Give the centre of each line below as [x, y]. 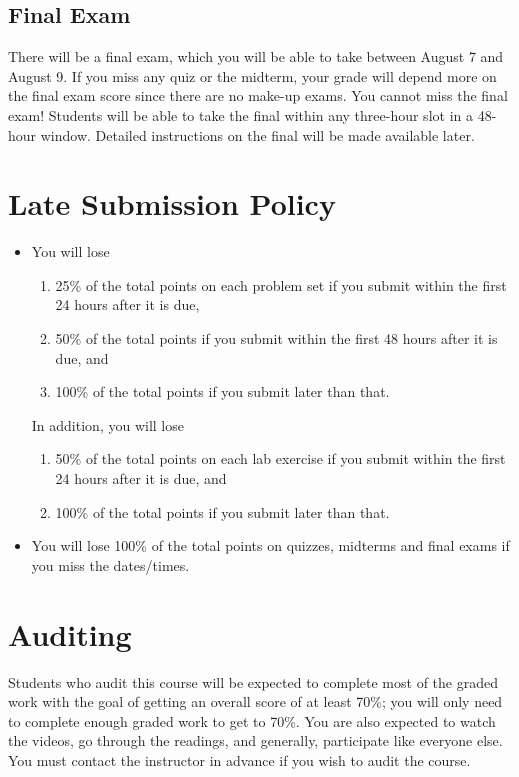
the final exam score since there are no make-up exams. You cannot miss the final [258, 95]
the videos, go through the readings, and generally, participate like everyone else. [255, 740]
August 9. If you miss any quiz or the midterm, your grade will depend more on [252, 75]
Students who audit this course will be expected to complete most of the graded [253, 681]
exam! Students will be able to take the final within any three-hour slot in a [240, 114]
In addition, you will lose [107, 424]
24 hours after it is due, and [141, 478]
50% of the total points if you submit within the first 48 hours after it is [276, 338]
